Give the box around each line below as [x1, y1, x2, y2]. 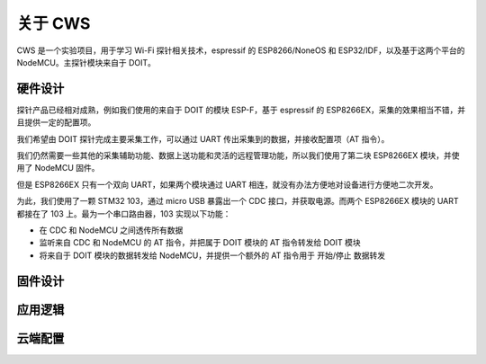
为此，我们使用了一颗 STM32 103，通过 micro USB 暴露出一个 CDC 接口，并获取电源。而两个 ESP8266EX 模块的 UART [16, 196, 459, 207]
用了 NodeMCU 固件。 [16, 163, 100, 173]
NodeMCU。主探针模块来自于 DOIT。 [16, 57, 157, 67]
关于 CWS [16, 13, 91, 33]
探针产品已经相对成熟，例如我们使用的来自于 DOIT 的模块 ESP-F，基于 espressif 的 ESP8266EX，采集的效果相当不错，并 [16, 104, 466, 115]
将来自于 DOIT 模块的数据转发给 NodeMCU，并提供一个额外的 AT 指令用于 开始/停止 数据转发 [39, 250, 386, 261]
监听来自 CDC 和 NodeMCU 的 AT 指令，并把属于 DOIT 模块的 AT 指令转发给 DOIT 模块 [39, 237, 361, 248]
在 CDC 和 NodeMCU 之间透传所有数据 [39, 225, 184, 235]
